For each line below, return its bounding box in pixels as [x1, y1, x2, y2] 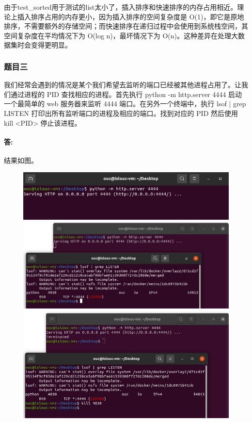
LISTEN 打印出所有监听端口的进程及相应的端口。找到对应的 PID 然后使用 [4, 108, 238, 118]
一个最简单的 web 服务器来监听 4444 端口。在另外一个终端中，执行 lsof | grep [4, 98, 246, 109]
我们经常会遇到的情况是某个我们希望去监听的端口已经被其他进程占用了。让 [4, 80, 241, 90]
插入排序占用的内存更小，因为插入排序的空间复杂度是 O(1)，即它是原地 [17, 11, 244, 21]
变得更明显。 [31, 40, 72, 50]
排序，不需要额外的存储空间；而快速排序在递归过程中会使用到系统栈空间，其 [4, 21, 248, 31]
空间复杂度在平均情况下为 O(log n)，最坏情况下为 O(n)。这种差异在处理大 [4, 30, 238, 40]
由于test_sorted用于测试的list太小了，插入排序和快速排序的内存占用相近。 [4, 2, 237, 12]
